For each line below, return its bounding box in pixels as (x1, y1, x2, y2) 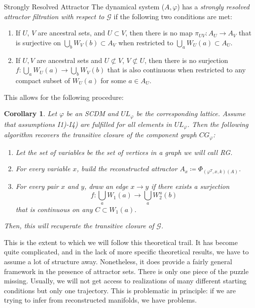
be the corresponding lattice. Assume (136, 108, 246, 119)
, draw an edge (84, 181, 128, 191)
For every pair (15, 181, 59, 191)
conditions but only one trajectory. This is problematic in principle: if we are (4, 285, 236, 295)
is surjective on (15, 37, 61, 47)
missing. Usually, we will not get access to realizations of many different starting (4, 276, 247, 286)
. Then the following (187, 119, 249, 129)
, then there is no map (125, 28, 193, 38)
